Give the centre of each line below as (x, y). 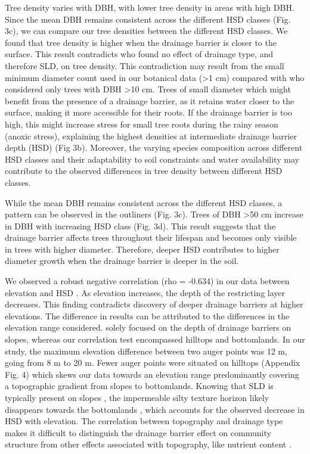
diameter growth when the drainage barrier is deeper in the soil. (122, 261)
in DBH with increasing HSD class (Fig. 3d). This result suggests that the (140, 226)
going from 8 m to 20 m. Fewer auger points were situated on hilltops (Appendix (153, 363)
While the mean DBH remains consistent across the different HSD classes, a (144, 202)
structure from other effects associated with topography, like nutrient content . (148, 444)
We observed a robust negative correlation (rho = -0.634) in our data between (147, 281)
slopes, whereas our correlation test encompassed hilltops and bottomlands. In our (155, 339)
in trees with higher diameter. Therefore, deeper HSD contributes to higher (142, 249)
